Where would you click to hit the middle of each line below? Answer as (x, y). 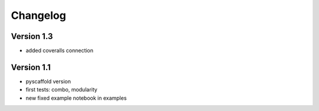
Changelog (38, 15)
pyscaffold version (48, 81)
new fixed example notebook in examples (76, 98)
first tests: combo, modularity (61, 90)
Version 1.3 (32, 36)
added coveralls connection (60, 51)
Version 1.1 (31, 67)
